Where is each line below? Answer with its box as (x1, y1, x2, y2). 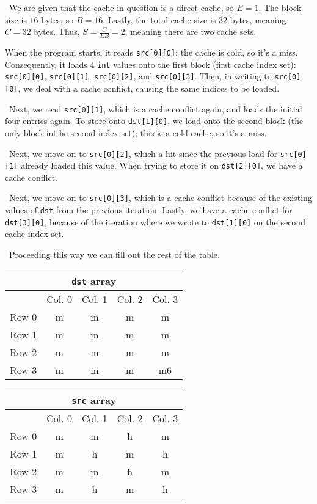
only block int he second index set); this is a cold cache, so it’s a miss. (5, 126, 267, 139)
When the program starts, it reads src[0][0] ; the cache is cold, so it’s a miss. (5, 46, 298, 59)
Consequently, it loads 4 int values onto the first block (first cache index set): (5, 57, 296, 70)
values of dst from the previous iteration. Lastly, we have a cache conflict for (5, 203, 293, 216)
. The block (258, 1, 302, 13)
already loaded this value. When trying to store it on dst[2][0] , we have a (21, 159, 303, 172)
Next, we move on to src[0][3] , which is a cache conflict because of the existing (9, 191, 312, 204)
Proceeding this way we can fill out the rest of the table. (9, 248, 220, 261)
